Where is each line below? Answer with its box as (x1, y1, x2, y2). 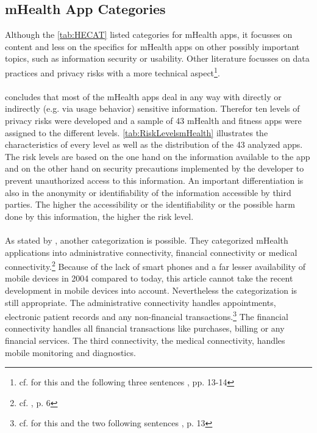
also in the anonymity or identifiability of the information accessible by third (5, 186, 291, 198)
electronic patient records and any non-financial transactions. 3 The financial (5, 308, 288, 322)
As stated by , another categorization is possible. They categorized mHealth (5, 233, 288, 246)
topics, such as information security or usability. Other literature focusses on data (5, 52, 310, 65)
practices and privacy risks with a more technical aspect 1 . (5, 64, 220, 79)
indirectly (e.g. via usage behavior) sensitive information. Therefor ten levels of (5, 102, 300, 115)
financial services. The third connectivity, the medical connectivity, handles (5, 334, 285, 347)
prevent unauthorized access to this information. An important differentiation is (5, 173, 304, 186)
